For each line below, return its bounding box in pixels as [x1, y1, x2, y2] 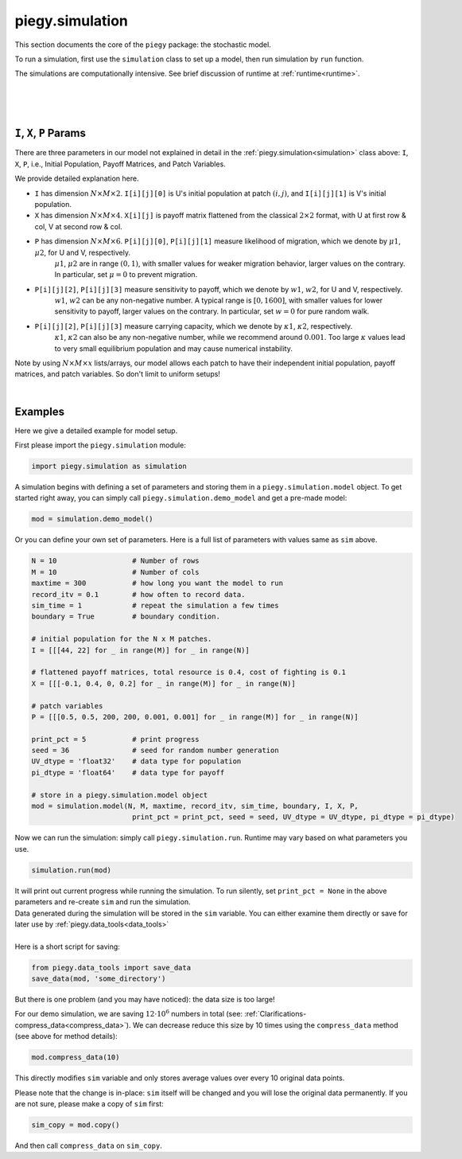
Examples [14, 404, 65, 418]
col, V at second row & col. [34, 221, 122, 231]
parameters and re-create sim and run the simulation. [14, 897, 191, 907]
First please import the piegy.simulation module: [14, 440, 186, 450]
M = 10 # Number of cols [31, 568, 200, 576]
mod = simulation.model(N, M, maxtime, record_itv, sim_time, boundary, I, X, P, [31, 802, 359, 811]
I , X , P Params [14, 127, 87, 140]
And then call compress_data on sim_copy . [14, 1141, 162, 1150]
